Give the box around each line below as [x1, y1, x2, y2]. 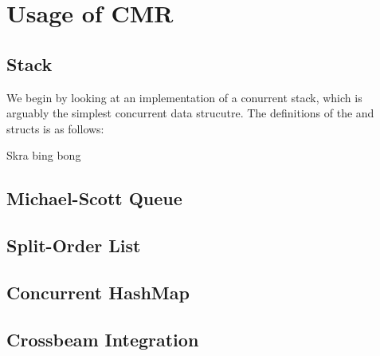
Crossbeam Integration [6, 326, 199, 351]
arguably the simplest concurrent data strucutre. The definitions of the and [6, 105, 374, 121]
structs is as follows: [6, 120, 104, 136]
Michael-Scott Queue [6, 186, 182, 211]
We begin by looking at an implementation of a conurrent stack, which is [6, 89, 362, 105]
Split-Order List [6, 233, 141, 258]
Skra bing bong [6, 147, 81, 164]
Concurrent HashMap [6, 279, 190, 304]
